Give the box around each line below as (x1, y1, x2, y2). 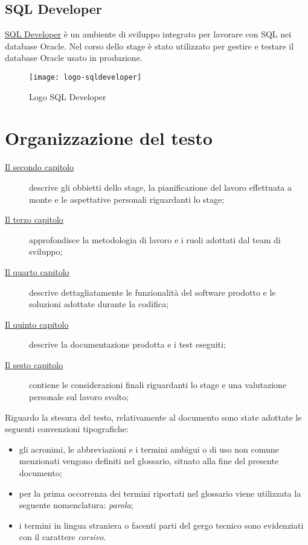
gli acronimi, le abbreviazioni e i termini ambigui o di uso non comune (19, 442, 279, 455)
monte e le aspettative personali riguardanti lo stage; (29, 193, 225, 205)
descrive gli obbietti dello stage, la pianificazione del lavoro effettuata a (29, 180, 292, 193)
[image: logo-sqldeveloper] (29, 72, 142, 81)
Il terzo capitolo (5, 213, 63, 226)
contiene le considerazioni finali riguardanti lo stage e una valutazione (29, 378, 287, 391)
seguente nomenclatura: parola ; (19, 499, 133, 511)
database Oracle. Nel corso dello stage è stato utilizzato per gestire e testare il (5, 39, 294, 52)
